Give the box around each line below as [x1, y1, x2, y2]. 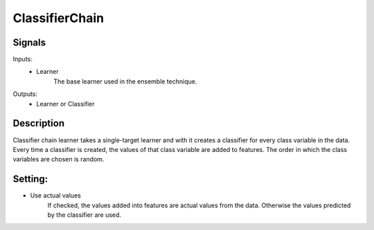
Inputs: [12, 55, 33, 64]
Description [12, 117, 65, 129]
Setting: [12, 173, 48, 185]
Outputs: [12, 90, 38, 98]
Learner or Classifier [36, 99, 95, 108]
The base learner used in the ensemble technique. [53, 77, 197, 86]
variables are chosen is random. [12, 155, 105, 164]
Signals [12, 37, 46, 48]
